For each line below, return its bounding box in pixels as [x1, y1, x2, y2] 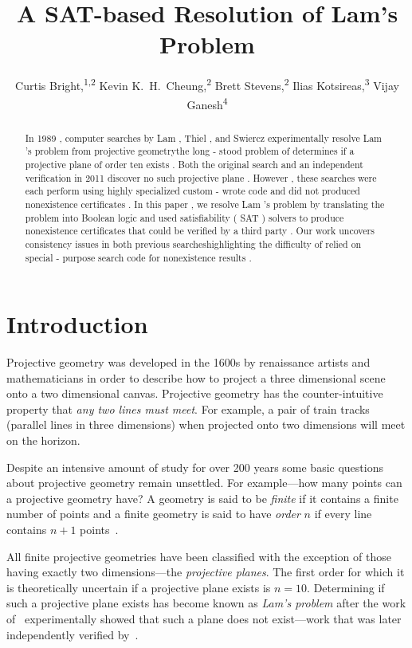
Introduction [6, 308, 148, 340]
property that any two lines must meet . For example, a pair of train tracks [6, 400, 370, 417]
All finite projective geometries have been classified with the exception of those [6, 548, 391, 564]
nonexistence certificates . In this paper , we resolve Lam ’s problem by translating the [25, 197, 385, 210]
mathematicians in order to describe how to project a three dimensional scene [6, 369, 386, 386]
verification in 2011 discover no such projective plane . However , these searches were [25, 171, 377, 184]
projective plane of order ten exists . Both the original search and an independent [25, 157, 363, 171]
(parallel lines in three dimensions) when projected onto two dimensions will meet [6, 416, 406, 433]
